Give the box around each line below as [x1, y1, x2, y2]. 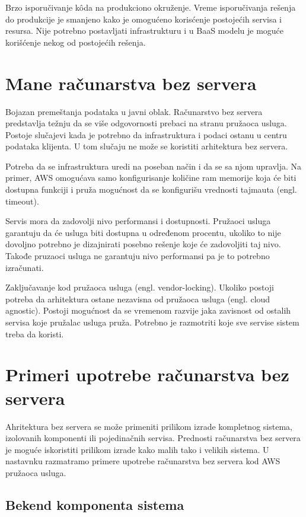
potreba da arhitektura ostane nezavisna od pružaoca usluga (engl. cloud [5, 292, 270, 305]
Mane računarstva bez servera [5, 71, 257, 95]
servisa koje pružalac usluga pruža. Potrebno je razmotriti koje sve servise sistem [5, 316, 299, 328]
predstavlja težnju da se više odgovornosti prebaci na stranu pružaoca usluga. [5, 117, 287, 129]
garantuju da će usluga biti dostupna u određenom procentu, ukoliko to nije [5, 226, 281, 238]
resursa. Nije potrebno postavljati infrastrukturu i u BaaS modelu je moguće [5, 24, 284, 37]
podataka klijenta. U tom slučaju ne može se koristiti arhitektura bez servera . [5, 140, 288, 152]
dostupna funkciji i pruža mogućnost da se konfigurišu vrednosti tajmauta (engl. [5, 183, 297, 196]
